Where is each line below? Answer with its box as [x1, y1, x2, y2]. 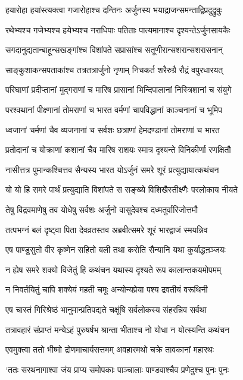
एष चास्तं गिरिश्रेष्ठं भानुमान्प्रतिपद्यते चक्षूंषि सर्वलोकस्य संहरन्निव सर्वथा [5, 303, 207, 315]
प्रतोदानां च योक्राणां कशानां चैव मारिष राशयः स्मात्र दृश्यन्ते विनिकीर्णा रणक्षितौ [5, 143, 231, 156]
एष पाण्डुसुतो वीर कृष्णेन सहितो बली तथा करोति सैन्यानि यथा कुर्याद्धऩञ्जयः [5, 243, 226, 256]
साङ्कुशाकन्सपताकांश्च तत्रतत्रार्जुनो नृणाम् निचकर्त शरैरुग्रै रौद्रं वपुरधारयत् [5, 63, 223, 76]
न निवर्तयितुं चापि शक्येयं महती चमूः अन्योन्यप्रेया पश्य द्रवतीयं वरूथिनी [5, 283, 208, 296]
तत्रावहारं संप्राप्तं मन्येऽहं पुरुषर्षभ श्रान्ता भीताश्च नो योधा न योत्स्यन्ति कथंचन [5, 323, 230, 335]
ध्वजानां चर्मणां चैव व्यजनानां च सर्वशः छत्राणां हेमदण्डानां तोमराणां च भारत [5, 123, 220, 136]
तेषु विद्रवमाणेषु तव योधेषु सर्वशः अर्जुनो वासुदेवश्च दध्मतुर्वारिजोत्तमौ [5, 203, 198, 215]
